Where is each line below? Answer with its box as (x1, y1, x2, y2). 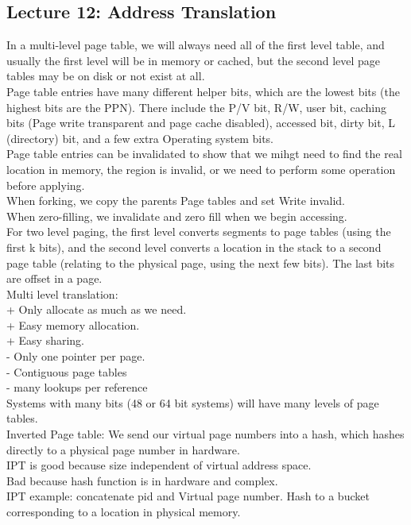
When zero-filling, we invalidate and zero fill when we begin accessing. (6, 207, 347, 224)
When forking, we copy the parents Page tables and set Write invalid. (6, 192, 345, 209)
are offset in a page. (6, 270, 103, 287)
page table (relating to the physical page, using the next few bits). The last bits (6, 254, 395, 271)
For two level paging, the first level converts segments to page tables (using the (6, 223, 391, 240)
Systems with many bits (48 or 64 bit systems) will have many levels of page (6, 394, 379, 411)
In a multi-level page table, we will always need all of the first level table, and (6, 37, 385, 53)
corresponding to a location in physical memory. (6, 504, 241, 520)
